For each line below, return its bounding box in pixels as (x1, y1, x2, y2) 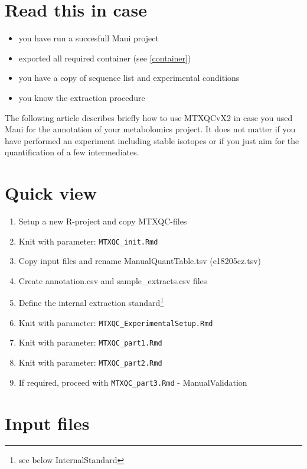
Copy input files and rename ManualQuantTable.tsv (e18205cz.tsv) (18, 255, 261, 267)
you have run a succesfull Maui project (18, 32, 159, 44)
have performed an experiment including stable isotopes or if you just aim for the (5, 134, 299, 146)
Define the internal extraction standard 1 (18, 295, 164, 309)
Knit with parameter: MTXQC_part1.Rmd (18, 336, 162, 349)
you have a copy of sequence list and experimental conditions (18, 71, 240, 84)
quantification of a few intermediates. (5, 146, 139, 158)
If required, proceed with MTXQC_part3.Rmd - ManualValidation (18, 376, 247, 388)
